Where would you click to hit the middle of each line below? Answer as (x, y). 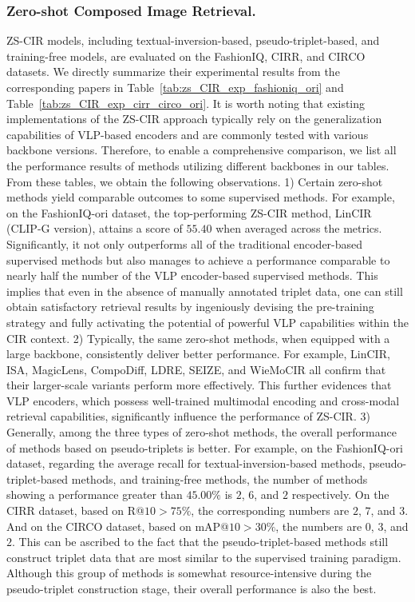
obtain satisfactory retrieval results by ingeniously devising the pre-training (190, 307)
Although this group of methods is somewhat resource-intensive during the (189, 573)
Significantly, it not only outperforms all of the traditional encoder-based (185, 243)
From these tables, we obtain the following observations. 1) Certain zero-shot (195, 181)
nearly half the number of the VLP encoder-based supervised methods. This (192, 275)
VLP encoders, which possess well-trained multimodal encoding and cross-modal (203, 400)
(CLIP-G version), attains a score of (95, 228)
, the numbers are (319, 526)
